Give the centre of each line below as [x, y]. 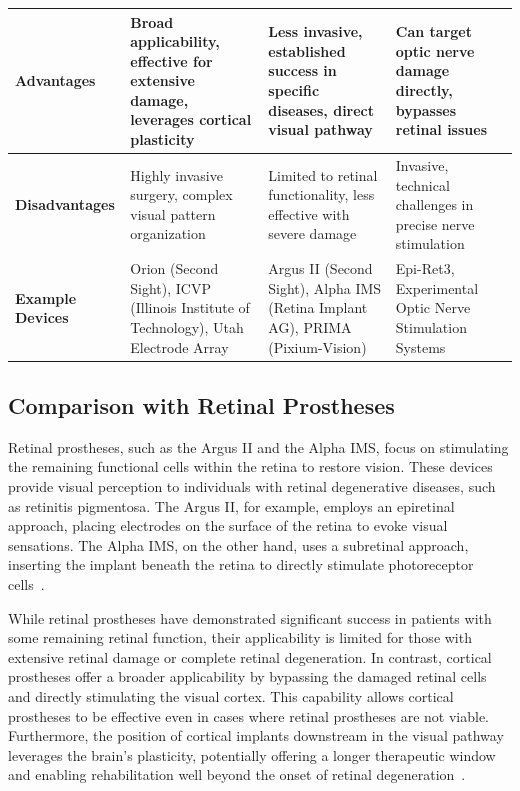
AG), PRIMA [310, 326]
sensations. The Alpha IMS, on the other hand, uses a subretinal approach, [238, 544]
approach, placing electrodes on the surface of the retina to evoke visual [228, 525]
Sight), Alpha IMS [325, 287]
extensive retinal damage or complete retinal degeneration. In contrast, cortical [250, 656]
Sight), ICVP [170, 287]
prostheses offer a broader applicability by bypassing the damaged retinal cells [247, 676]
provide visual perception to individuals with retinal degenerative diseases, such [252, 485]
